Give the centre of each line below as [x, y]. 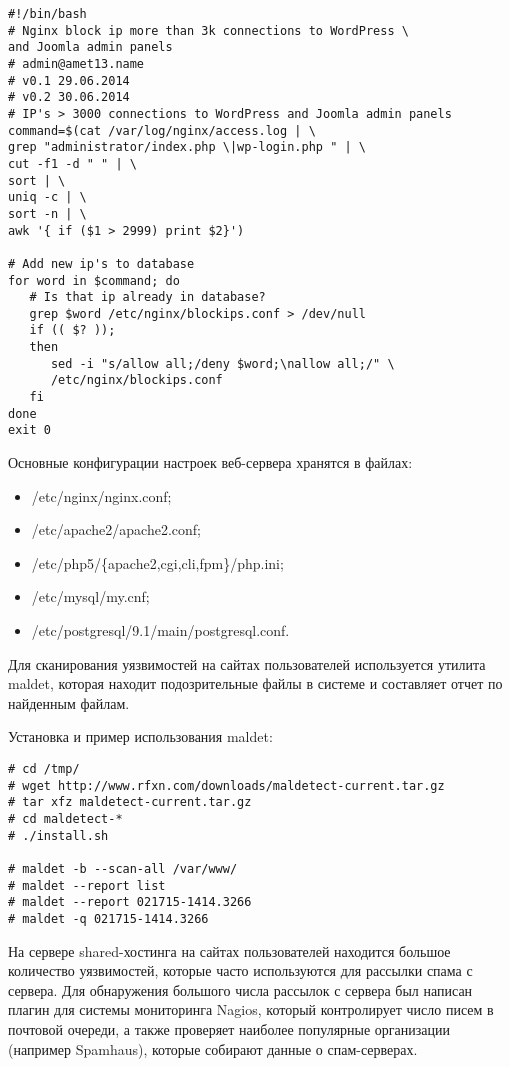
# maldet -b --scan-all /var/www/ [123, 868]
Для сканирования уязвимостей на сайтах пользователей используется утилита [247, 663]
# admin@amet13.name [76, 63]
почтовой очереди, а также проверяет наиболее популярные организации [229, 1028]
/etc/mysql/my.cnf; [90, 596]
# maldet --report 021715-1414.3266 [130, 902]
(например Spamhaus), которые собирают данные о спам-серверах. [213, 1048]
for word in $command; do [94, 280]
